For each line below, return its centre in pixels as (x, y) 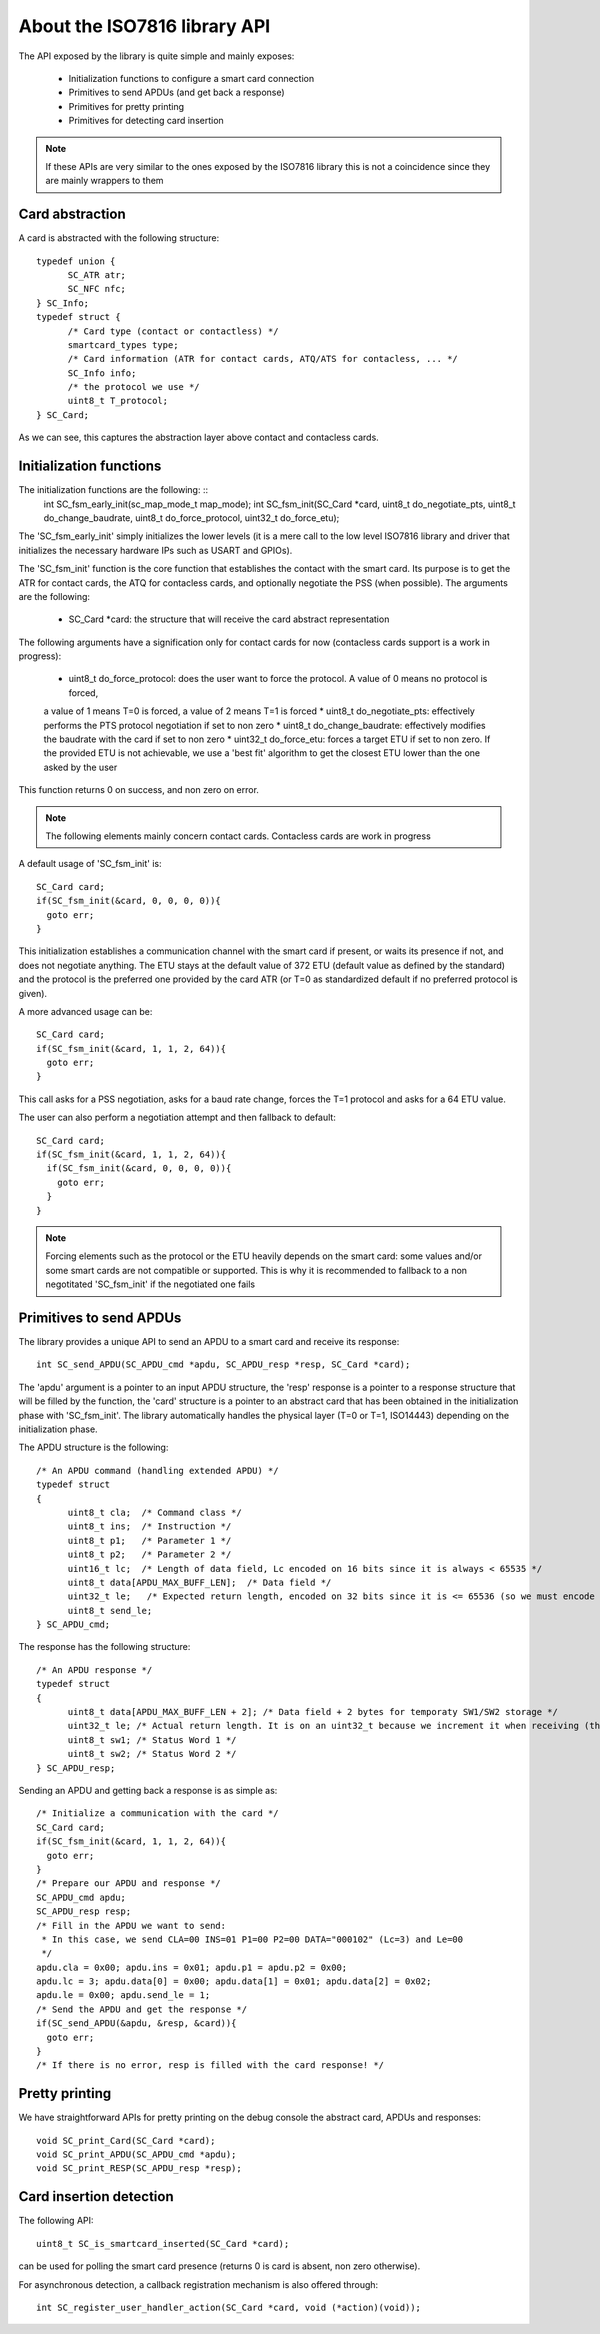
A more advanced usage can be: (85, 1011)
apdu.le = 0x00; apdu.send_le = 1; (123, 1995)
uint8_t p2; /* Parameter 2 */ (149, 1554)
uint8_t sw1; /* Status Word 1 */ (152, 1739)
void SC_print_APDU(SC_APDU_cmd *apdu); (136, 2154)
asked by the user (80, 767)
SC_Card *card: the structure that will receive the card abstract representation (229, 619)
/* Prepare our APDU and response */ (129, 1883)
